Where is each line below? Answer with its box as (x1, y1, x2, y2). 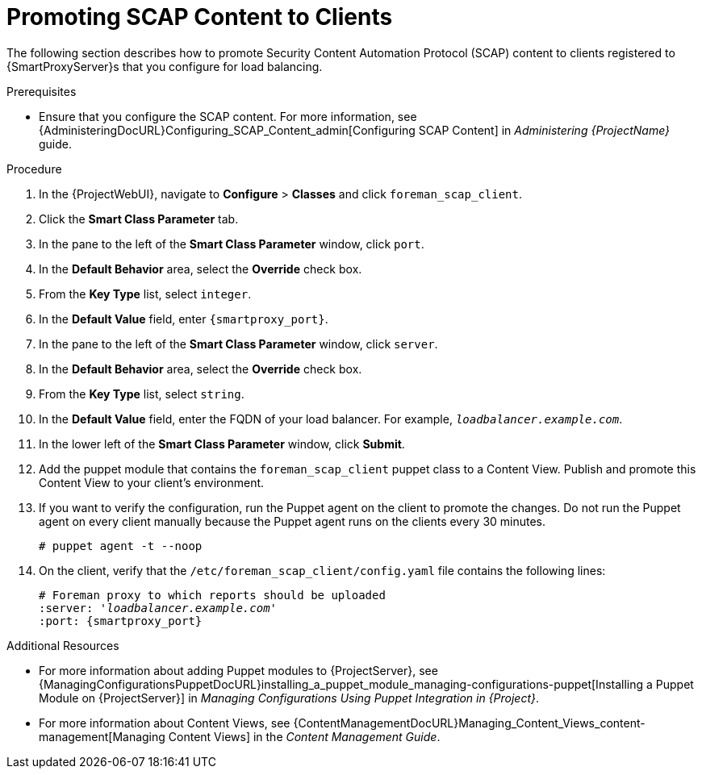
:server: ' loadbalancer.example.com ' (39, 601, 278, 615)
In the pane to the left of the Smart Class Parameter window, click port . (39, 236, 424, 251)
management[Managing (39, 729, 165, 744)
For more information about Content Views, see (39, 715, 290, 730)
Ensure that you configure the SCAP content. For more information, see (39, 109, 417, 123)
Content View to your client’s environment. (39, 475, 265, 490)
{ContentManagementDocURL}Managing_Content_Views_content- (293, 715, 646, 730)
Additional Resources (6, 638, 119, 652)
